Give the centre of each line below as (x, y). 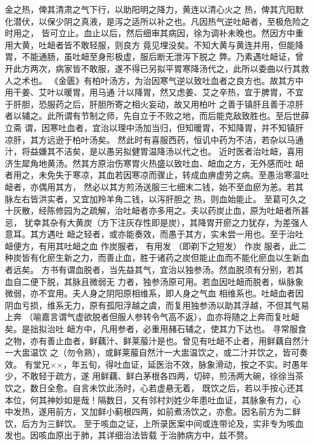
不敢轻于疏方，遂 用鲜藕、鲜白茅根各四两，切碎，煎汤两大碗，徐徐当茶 (162, 376)
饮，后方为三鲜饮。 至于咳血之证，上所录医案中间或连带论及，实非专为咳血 (154, 423)
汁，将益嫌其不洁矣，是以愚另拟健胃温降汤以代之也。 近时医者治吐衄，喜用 (154, 151)
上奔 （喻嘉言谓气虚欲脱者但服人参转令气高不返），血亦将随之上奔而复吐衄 (152, 317)
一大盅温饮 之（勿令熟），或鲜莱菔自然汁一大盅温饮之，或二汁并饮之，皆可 (152, 352)
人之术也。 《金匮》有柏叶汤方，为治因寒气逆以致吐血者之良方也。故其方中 (154, 80)
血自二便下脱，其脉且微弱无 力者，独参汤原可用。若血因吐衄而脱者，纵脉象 (154, 281)
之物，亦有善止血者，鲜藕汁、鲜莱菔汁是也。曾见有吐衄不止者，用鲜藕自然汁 (157, 340)
